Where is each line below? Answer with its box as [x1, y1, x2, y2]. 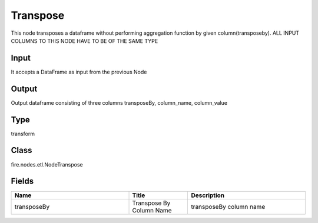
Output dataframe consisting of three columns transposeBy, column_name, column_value [11, 99, 228, 106]
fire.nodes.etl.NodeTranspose [11, 161, 83, 168]
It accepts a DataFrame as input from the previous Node [11, 68, 147, 75]
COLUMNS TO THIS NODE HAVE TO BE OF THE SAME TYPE [11, 37, 158, 44]
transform [11, 130, 35, 137]
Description [191, 191, 225, 199]
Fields [11, 177, 34, 187]
